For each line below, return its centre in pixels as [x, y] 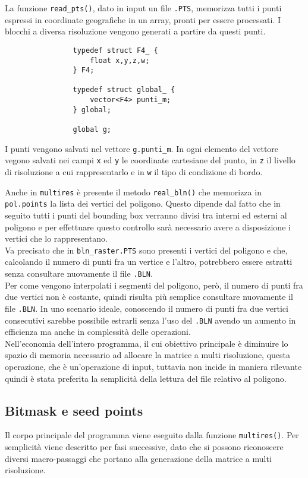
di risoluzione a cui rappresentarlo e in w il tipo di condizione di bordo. [134, 172]
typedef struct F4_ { [115, 50]
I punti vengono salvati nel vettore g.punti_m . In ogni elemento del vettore [142, 148]
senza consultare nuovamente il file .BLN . [79, 273]
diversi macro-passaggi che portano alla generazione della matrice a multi [138, 458]
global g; [92, 130]
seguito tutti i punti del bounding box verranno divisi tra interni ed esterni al [146, 215]
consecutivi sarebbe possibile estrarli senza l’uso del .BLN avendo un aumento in [150, 320]
